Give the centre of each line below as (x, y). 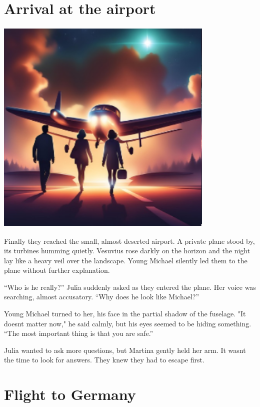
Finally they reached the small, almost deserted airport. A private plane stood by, (129, 241)
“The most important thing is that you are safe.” (79, 333)
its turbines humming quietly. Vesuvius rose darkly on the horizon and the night (127, 251)
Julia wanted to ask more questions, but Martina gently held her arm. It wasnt (125, 350)
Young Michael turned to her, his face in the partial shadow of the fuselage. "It (125, 314)
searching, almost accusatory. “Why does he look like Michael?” (102, 297)
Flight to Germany (70, 394)
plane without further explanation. (57, 270)
